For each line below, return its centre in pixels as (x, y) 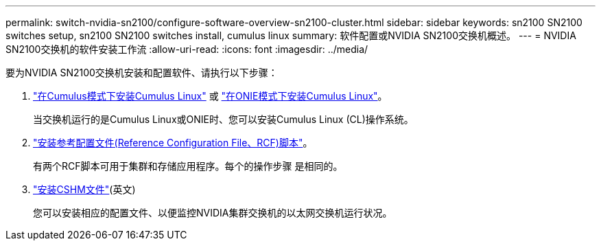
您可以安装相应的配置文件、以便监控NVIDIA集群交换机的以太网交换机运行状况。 (213, 213)
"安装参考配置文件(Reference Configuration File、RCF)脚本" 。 (173, 143)
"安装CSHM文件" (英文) (84, 189)
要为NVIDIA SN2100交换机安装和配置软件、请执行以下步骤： (142, 72)
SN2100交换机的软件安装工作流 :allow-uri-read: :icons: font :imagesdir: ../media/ (187, 49)
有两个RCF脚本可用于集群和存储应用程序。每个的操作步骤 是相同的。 (188, 166)
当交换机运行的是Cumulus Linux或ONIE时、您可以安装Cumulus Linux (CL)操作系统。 (223, 119)
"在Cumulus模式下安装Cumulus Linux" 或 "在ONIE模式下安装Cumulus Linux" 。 (210, 96)
